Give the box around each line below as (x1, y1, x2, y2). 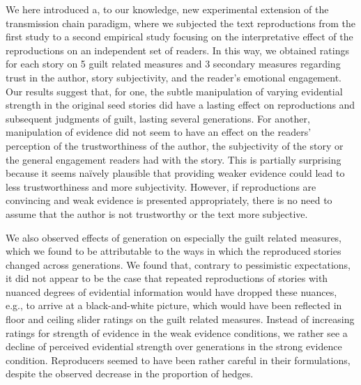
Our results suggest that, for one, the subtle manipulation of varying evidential (6, 84, 343, 98)
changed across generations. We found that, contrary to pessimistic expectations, (6, 257, 351, 272)
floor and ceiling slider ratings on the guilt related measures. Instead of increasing (6, 312, 355, 327)
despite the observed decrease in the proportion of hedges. (6, 366, 254, 381)
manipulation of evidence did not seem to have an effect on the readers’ (6, 125, 312, 139)
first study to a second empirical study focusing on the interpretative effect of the (6, 29, 353, 44)
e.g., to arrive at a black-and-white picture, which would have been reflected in (6, 298, 342, 313)
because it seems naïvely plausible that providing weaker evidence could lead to (6, 166, 345, 180)
